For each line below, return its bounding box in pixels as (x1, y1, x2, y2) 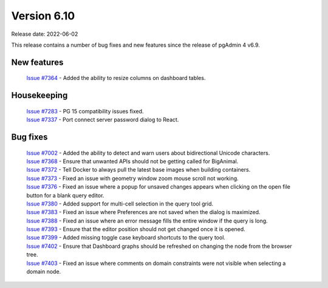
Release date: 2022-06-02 (11, 30, 78, 38)
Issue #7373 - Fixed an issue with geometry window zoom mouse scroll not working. (26, 175, 239, 182)
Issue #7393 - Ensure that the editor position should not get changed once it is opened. (26, 226, 245, 233)
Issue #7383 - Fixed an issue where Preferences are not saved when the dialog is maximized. (26, 209, 261, 216)
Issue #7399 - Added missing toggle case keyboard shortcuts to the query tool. (26, 234, 226, 241)
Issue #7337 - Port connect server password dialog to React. (26, 116, 179, 124)
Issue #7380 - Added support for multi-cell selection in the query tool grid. (26, 200, 214, 207)
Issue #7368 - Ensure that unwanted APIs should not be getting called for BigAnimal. (26, 158, 239, 165)
